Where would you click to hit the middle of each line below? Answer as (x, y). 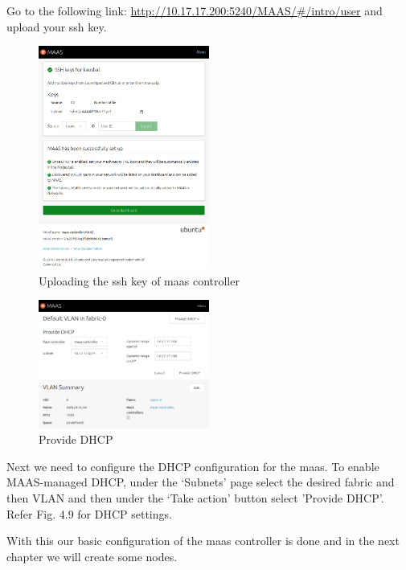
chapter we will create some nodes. (92, 556)
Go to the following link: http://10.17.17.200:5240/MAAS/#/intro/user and (195, 10)
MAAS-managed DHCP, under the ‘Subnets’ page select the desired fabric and (201, 482)
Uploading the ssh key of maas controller (139, 280)
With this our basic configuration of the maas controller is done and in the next (203, 541)
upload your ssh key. (57, 26)
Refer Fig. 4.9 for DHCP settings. (89, 513)
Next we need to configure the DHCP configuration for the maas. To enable (193, 466)
